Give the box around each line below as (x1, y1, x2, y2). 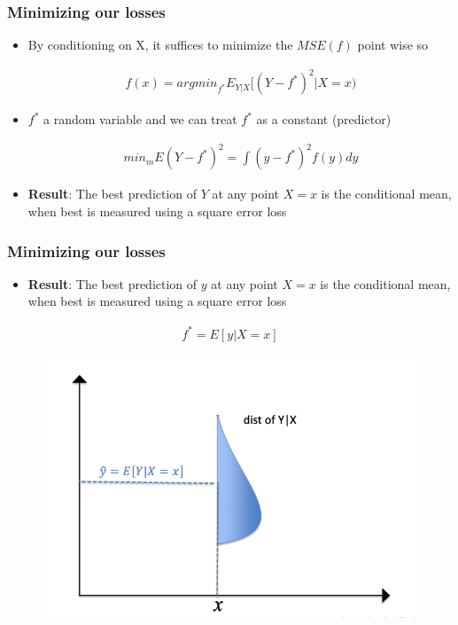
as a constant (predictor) (256, 110, 392, 129)
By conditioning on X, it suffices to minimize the (27, 35, 293, 54)
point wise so (357, 35, 429, 54)
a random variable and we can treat (43, 110, 237, 129)
